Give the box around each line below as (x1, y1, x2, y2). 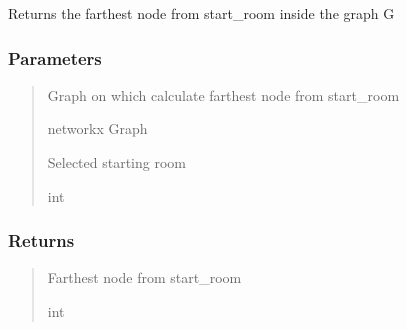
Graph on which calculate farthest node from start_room (47, 84, 400, 105)
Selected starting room (47, 152, 187, 172)
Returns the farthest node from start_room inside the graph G (8, 3, 395, 23)
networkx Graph (47, 118, 148, 139)
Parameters (8, 45, 102, 70)
